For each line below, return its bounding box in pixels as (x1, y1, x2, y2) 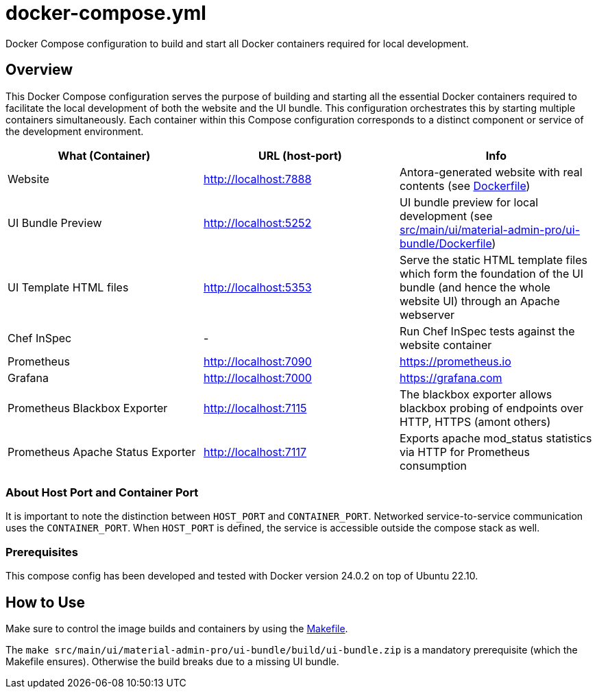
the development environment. (5, 125, 144, 137)
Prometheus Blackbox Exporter (8, 400, 168, 415)
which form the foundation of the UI (399, 266, 583, 280)
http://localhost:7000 (203, 370, 312, 385)
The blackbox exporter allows (399, 387, 552, 401)
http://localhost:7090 (203, 354, 312, 368)
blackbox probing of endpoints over (399, 400, 584, 415)
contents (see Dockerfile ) (399, 178, 531, 193)
